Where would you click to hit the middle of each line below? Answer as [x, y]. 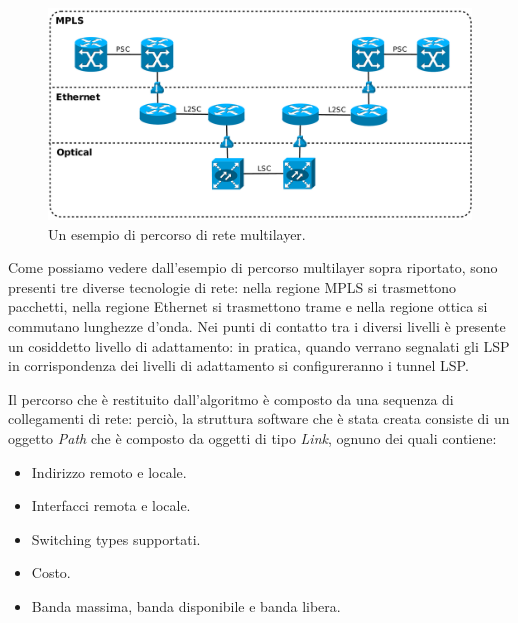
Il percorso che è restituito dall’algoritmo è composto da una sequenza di [231, 398]
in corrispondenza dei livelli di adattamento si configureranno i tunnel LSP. [238, 365]
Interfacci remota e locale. [111, 505]
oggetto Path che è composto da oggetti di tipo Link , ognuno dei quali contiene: [252, 437]
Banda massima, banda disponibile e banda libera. [186, 605]
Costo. [51, 572]
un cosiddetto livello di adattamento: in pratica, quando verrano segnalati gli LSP [259, 345]
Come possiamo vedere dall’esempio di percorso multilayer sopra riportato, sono [253, 267]
